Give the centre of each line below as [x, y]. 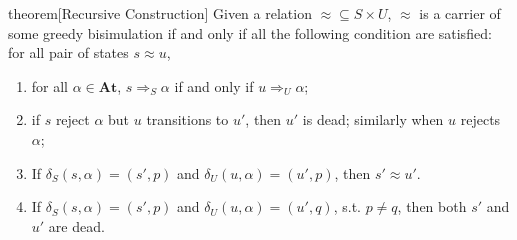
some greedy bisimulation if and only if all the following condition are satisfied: [250, 32]
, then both [432, 206]
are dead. [76, 225]
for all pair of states [68, 52]
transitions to [187, 119]
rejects [480, 119]
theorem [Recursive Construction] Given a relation [160, 13]
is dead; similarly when [373, 119]
